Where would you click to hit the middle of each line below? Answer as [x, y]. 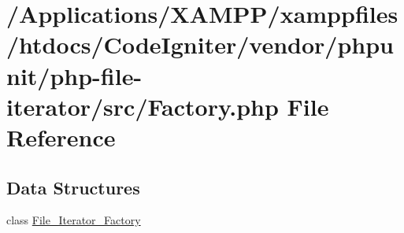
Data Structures [73, 187]
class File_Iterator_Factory [74, 220]
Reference [61, 137]
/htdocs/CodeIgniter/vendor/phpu [200, 44]
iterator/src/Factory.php [143, 106]
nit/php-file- [74, 75]
